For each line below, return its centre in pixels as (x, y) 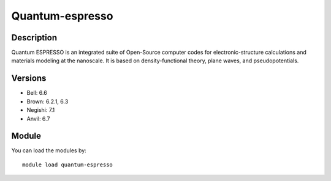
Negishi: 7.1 (41, 110)
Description (34, 38)
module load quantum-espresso (68, 164)
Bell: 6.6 (37, 93)
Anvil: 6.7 (38, 119)
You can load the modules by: (49, 150)
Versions (29, 79)
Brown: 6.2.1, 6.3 (48, 102)
